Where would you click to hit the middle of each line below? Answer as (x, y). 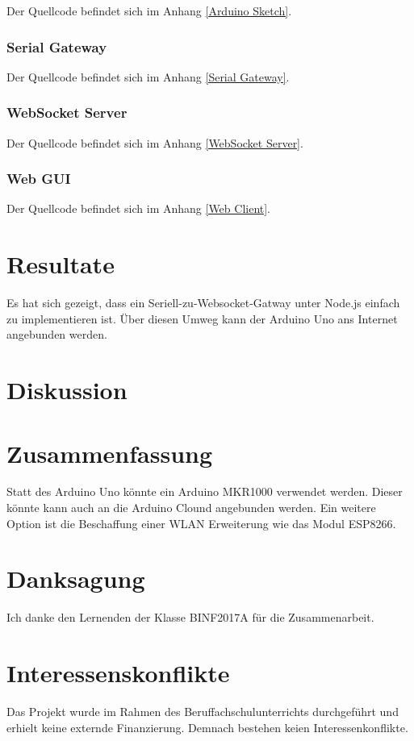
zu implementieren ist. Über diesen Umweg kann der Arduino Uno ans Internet (202, 318)
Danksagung (76, 579)
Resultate (61, 264)
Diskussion (67, 390)
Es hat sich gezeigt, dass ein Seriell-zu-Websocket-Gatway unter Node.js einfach (203, 303)
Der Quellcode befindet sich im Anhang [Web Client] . (139, 208)
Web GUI (39, 179)
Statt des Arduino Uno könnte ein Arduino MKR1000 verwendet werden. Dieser (205, 491)
